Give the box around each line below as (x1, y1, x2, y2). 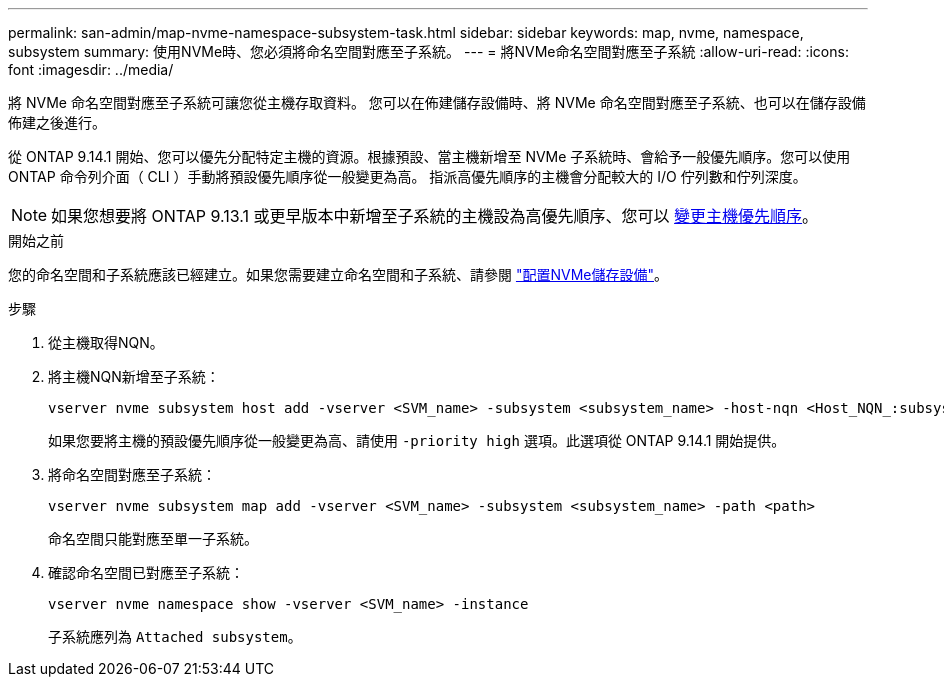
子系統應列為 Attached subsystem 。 (48, 628, 302, 645)
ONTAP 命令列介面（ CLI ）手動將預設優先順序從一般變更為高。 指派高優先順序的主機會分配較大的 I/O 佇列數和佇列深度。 (8, 168, 807, 185)
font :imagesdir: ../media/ (8, 61, 174, 78)
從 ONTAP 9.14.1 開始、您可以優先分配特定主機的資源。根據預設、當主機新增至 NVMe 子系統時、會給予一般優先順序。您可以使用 (8, 148, 851, 165)
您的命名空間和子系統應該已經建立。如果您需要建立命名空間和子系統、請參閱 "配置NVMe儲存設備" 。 (8, 266, 668, 283)
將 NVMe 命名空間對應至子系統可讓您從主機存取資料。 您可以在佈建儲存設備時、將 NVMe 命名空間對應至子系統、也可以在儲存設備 (8, 94, 866, 111)
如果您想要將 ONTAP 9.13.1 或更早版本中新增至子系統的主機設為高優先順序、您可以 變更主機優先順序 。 (51, 206, 819, 226)
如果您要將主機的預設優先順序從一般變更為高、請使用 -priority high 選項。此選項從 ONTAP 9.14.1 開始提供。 (48, 432, 786, 449)
